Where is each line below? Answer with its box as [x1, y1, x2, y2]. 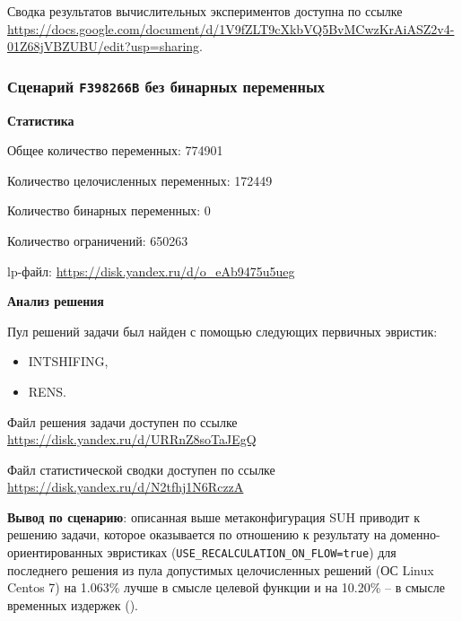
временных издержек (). [7, 595, 139, 614]
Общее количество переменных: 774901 [7, 141, 223, 160]
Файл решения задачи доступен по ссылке [7, 412, 238, 431]
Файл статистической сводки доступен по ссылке [7, 459, 275, 478]
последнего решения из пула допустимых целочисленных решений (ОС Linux [7, 560, 434, 579]
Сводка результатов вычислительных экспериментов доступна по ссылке [7, 2, 403, 20]
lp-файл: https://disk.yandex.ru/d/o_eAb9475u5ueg [7, 261, 295, 280]
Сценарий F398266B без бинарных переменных [7, 74, 325, 97]
